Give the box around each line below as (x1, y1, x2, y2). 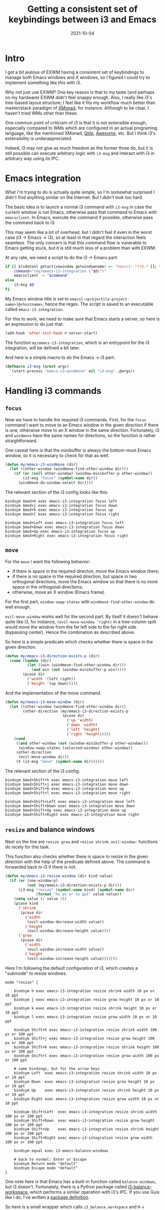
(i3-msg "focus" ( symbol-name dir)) (23, 476, 98, 481)
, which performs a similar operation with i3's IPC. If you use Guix (27, 1189, 160, 1195)
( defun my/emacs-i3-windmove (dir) (5, 462, 78, 467)
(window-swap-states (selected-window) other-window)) (18, 745, 133, 751)
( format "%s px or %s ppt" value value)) (36, 892, 122, 897)
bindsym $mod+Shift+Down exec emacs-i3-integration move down (5, 803, 135, 809)
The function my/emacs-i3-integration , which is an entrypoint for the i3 (5, 340, 150, 345)
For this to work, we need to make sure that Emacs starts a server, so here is (5, 316, 160, 322)
